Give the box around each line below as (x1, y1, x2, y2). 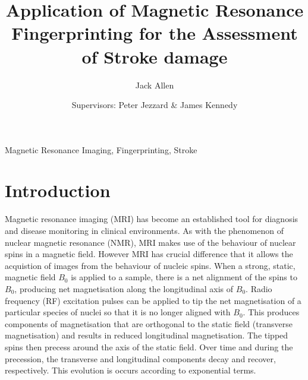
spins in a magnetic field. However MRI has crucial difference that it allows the (5, 248, 293, 260)
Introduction (5, 178, 111, 202)
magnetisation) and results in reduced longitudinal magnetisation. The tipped (5, 329, 288, 341)
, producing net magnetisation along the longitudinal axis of (14, 282, 234, 294)
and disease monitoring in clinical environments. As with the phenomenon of (5, 224, 284, 236)
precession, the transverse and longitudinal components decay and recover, (5, 352, 276, 365)
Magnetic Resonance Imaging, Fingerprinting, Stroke (5, 143, 197, 156)
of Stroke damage (81, 44, 228, 68)
